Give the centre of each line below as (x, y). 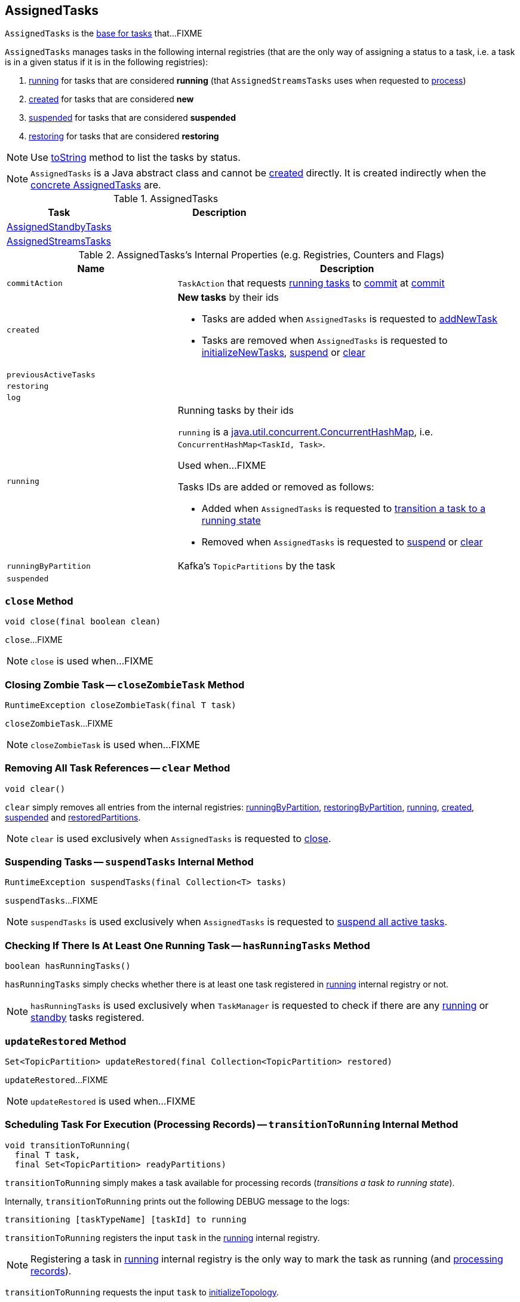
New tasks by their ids (228, 298)
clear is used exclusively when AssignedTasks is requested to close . (181, 838)
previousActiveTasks (51, 375)
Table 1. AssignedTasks (166, 199)
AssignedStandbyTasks (59, 227)
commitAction (35, 283)
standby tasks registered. (87, 1018)
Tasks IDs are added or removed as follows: (276, 487)
